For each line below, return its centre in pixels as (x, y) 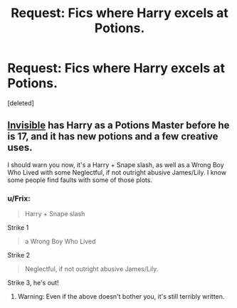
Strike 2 (19, 255)
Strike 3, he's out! (33, 283)
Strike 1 (18, 228)
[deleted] (21, 103)
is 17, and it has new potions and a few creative (113, 137)
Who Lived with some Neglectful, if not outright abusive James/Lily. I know (117, 172)
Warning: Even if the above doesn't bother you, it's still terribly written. (121, 297)
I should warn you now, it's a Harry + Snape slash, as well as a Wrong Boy (116, 164)
